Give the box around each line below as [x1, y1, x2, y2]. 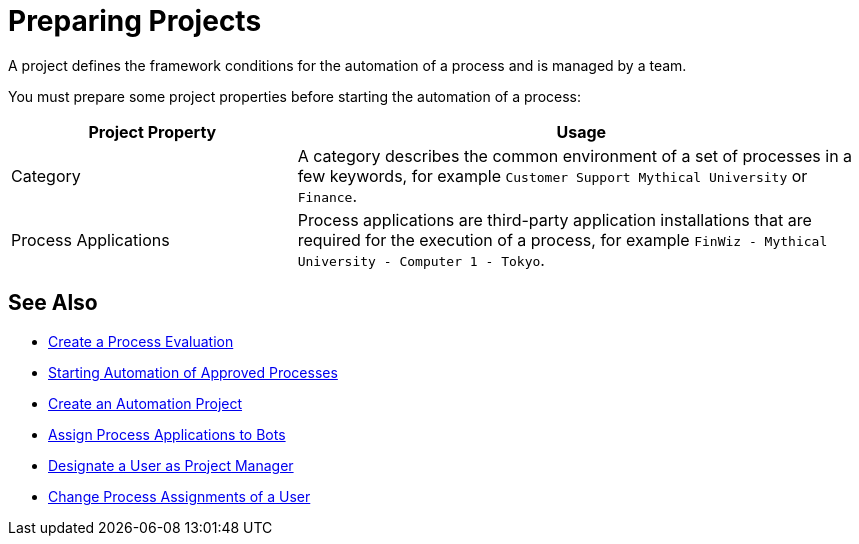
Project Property [88, 121, 217, 142]
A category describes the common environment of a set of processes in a [297, 145, 853, 166]
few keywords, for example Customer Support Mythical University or [297, 165, 808, 186]
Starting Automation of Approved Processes [48, 363, 338, 381]
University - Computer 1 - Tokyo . [297, 249, 545, 270]
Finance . [297, 185, 358, 206]
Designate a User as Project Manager [48, 456, 294, 474]
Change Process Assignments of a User [48, 487, 311, 505]
